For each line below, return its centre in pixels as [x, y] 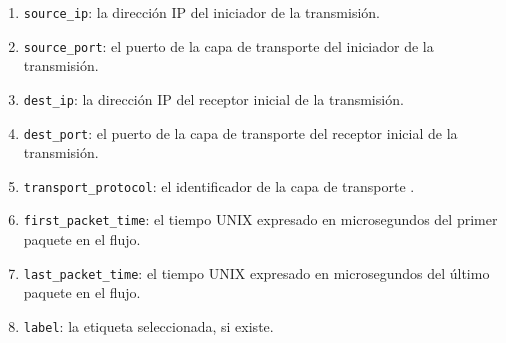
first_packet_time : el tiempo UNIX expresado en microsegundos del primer [260, 219]
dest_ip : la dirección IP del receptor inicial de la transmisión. [213, 98]
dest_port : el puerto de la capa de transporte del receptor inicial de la [240, 132]
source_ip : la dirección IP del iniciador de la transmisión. [201, 12]
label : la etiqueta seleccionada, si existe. [148, 325]
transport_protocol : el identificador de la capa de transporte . [219, 185]
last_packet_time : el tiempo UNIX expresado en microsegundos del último [256, 272]
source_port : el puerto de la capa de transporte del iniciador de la [228, 45]
